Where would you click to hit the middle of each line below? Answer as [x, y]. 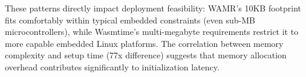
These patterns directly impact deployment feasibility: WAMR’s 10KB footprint [153, 8]
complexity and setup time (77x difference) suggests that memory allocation [146, 55]
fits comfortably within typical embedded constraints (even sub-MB [130, 20]
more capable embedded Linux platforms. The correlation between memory [144, 43]
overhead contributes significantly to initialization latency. [112, 66]
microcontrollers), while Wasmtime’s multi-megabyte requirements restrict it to [152, 32]
